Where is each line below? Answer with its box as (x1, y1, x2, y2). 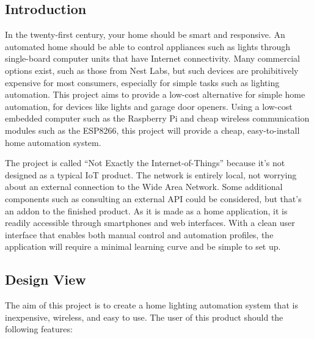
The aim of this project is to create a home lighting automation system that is (5, 299, 298, 312)
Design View (5, 270, 86, 289)
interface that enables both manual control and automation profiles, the (5, 228, 274, 241)
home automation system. (5, 136, 101, 148)
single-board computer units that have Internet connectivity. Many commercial (5, 52, 300, 65)
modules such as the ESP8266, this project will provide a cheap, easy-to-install (5, 123, 300, 136)
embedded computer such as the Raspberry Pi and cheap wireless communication (5, 112, 310, 125)
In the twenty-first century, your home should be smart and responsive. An (5, 28, 285, 41)
